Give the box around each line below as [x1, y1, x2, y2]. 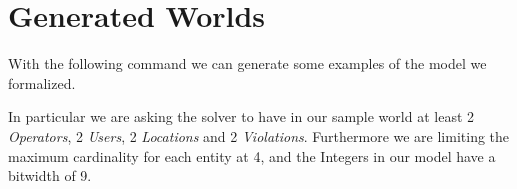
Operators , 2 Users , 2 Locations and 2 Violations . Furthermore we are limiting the [8, 125, 510, 146]
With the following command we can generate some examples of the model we [8, 53, 487, 74]
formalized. [8, 72, 76, 93]
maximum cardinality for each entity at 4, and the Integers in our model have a [8, 145, 496, 166]
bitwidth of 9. [8, 165, 92, 186]
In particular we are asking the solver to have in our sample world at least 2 [8, 106, 475, 127]
